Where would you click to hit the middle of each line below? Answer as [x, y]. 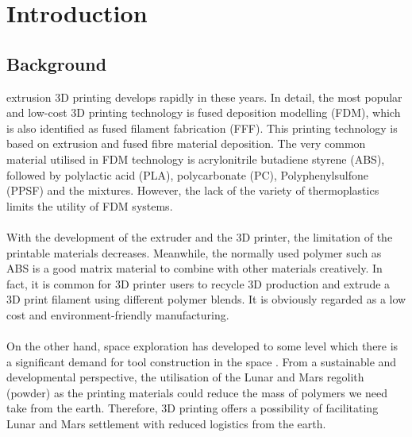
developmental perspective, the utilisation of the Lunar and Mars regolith [185, 377]
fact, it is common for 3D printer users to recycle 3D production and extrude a [198, 283]
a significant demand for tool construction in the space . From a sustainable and [202, 361]
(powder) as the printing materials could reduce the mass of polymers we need [197, 392]
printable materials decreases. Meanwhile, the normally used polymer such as [194, 252]
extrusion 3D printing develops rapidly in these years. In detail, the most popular [204, 97]
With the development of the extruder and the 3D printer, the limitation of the [200, 236]
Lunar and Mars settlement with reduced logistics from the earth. [166, 424]
